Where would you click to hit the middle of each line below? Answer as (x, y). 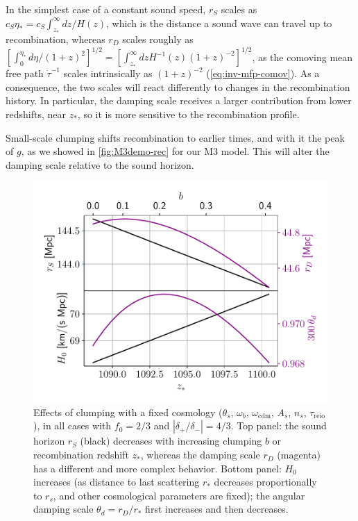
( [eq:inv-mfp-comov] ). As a (263, 73)
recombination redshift (81, 455)
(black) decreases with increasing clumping (171, 441)
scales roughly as (158, 39)
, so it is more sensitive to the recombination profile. (188, 114)
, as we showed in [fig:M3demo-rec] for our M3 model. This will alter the (175, 151)
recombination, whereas (56, 39)
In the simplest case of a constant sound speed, (106, 9)
